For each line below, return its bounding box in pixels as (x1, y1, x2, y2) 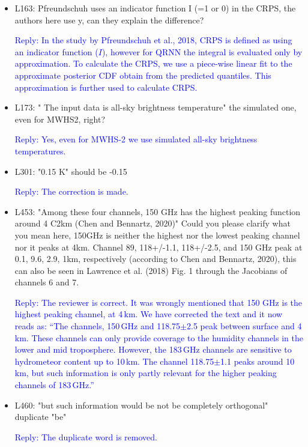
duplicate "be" (14, 410, 67, 423)
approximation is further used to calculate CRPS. (14, 81, 198, 93)
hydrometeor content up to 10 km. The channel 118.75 (14, 354, 214, 367)
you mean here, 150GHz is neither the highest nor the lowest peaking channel (14, 228, 300, 241)
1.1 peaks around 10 (220, 354, 295, 367)
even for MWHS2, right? (14, 112, 106, 125)
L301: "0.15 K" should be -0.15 (14, 165, 127, 177)
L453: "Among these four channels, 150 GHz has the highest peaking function (14, 205, 301, 217)
